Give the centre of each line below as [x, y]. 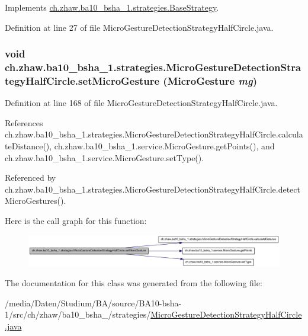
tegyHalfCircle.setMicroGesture [82, 80]
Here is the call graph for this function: [76, 220]
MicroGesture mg [210, 80]
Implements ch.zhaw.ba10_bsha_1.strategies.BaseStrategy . [112, 7]
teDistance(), [28, 146]
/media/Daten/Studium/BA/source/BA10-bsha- [93, 303]
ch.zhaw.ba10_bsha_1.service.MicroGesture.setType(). [105, 157]
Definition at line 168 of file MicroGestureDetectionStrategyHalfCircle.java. [141, 103]
